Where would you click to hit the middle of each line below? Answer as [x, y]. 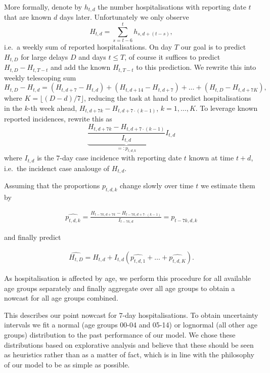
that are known [28, 17]
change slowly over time [157, 185]
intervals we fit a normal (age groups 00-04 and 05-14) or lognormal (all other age [131, 325]
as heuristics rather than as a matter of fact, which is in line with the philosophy [129, 355]
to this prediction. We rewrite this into [196, 67]
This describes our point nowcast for [60, 315]
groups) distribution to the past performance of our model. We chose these [120, 334]
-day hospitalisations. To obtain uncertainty [190, 315]
